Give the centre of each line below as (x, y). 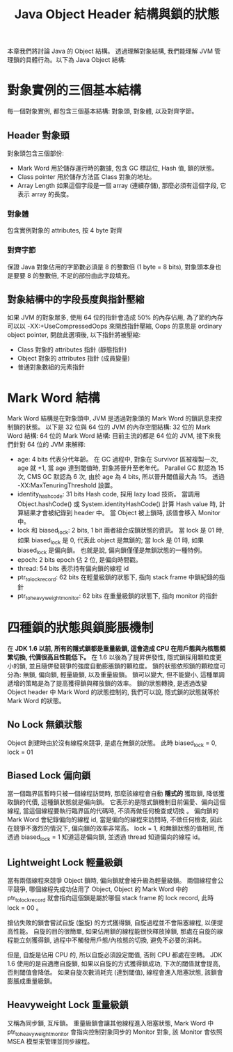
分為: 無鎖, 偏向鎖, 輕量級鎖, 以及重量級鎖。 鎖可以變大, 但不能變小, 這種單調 (116, 675)
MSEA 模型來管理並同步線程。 (50, 1042)
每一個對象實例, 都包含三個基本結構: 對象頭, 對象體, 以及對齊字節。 (103, 111)
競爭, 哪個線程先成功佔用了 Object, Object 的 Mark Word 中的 (101, 889)
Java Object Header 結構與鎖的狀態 (117, 14)
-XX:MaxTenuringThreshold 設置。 (67, 485)
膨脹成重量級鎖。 (32, 981)
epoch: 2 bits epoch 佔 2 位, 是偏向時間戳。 (80, 560)
